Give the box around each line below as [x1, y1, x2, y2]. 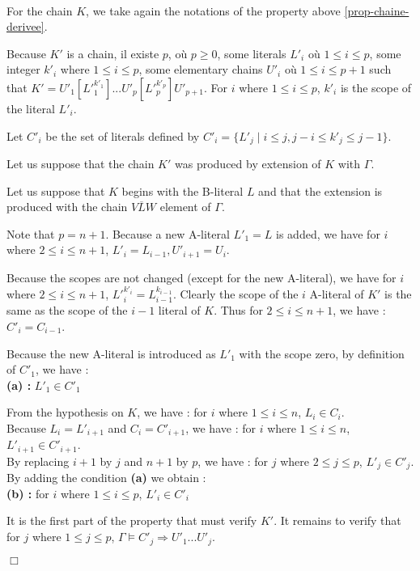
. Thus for [214, 302, 263, 319]
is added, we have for [276, 225, 380, 242]
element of [159, 198, 211, 215]
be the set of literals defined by [45, 127, 200, 144]
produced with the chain [6, 198, 128, 215]
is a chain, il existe [66, 44, 159, 61]
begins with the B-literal [121, 182, 244, 199]
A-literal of [309, 285, 364, 302]
